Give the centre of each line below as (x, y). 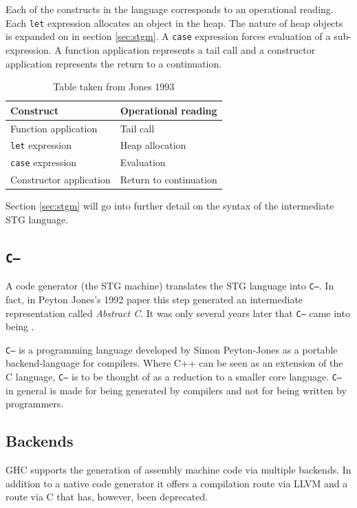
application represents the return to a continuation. (114, 63)
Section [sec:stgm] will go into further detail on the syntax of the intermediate (170, 206)
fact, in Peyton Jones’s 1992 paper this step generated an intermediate (154, 299)
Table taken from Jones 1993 (114, 87)
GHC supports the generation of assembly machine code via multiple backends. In (178, 470)
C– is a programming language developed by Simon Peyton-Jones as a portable (172, 349)
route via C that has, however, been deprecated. (107, 497)
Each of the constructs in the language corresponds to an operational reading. (170, 9)
